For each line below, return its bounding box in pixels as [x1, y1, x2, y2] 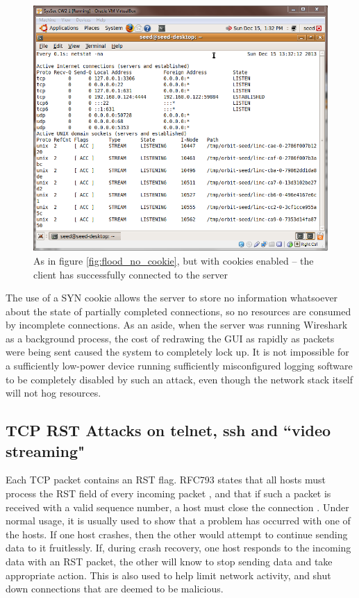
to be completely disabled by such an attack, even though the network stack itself [6, 372, 353, 386]
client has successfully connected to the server [33, 267, 228, 281]
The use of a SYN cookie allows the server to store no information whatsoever [6, 290, 338, 305]
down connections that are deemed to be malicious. [6, 581, 224, 596]
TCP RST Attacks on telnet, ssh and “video [6, 420, 331, 441]
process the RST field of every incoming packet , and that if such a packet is [6, 486, 331, 501]
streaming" [6, 440, 85, 461]
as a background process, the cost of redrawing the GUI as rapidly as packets [6, 331, 335, 345]
